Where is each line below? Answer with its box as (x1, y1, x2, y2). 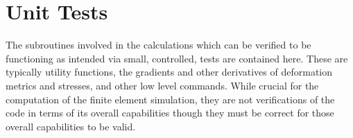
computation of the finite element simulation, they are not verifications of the (6, 92, 335, 106)
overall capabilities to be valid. (6, 119, 136, 133)
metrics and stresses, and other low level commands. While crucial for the (6, 78, 319, 92)
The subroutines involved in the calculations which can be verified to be (6, 37, 311, 52)
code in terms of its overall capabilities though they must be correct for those (6, 105, 334, 120)
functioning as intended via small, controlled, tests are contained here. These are (6, 51, 348, 65)
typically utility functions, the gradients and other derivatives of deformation (6, 64, 333, 79)
